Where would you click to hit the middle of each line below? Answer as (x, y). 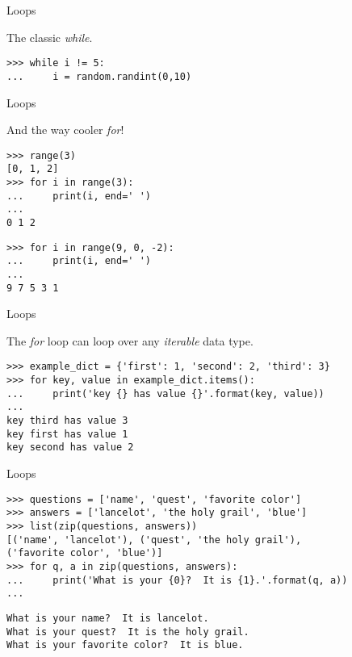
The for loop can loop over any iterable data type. (130, 340)
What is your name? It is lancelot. (108, 618)
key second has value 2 (70, 448)
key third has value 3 (67, 421)
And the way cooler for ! (65, 130)
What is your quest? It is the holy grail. (128, 632)
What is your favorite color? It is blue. (125, 645)
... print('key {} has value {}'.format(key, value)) (166, 393)
